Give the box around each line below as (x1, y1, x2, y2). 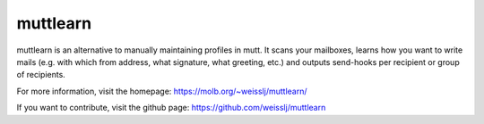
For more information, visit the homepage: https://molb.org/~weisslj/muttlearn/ (16, 86, 307, 96)
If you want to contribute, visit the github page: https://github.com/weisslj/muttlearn (16, 103, 326, 113)
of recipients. (16, 70, 66, 80)
